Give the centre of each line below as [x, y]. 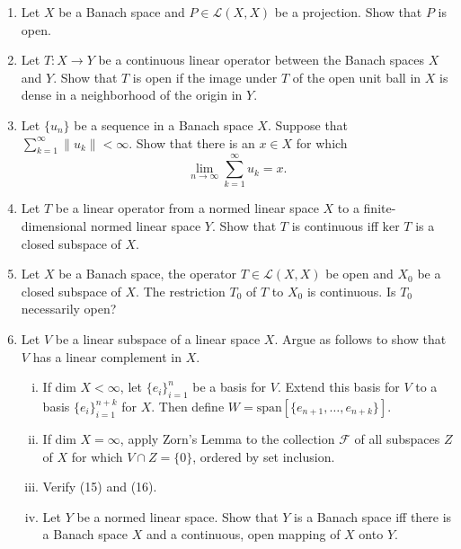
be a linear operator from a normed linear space [187, 208]
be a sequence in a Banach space [164, 124]
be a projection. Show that [348, 12]
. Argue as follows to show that [360, 339]
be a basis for [230, 387]
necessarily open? [69, 309]
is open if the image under [205, 77]
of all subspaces [397, 439]
